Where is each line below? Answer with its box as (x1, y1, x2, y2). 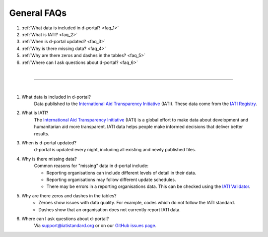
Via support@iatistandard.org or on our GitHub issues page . (34, 223, 157, 229)
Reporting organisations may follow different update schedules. (46, 177, 176, 182)
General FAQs (9, 7, 67, 18)
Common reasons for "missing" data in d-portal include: (34, 163, 149, 169)
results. (34, 130, 50, 136)
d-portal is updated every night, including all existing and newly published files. (34, 147, 196, 153)
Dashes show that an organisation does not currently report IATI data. (38, 206, 181, 213)
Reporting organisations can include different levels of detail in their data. (46, 170, 197, 176)
